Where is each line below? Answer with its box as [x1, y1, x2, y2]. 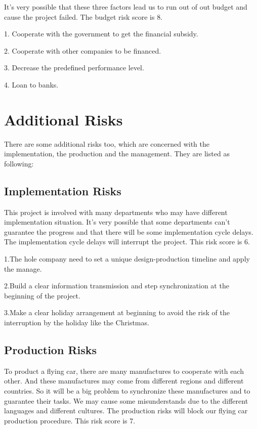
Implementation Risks [4, 183, 121, 198]
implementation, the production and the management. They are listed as [4, 148, 230, 159]
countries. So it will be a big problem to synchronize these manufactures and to [4, 385, 250, 396]
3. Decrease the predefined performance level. [4, 62, 144, 73]
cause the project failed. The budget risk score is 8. [4, 11, 163, 22]
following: [4, 158, 34, 168]
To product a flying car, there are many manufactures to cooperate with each [4, 365, 244, 376]
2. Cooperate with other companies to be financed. [4, 45, 161, 56]
